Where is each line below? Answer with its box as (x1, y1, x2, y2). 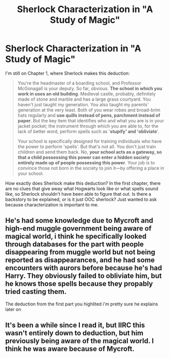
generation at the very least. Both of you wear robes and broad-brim (17, 107, 160, 113)
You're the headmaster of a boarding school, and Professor (17, 80, 142, 86)
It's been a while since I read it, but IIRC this (5, 321, 145, 330)
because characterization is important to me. (5, 201, 99, 208)
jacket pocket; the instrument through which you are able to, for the (17, 123, 158, 129)
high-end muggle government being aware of (5, 224, 152, 233)
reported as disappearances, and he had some (5, 256, 155, 264)
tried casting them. (5, 287, 67, 296)
